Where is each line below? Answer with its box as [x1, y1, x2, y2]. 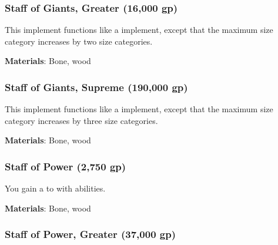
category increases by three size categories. [5, 114, 158, 126]
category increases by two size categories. [5, 35, 153, 47]
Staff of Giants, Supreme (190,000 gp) [5, 79, 188, 94]
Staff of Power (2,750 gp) [5, 159, 126, 173]
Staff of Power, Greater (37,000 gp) [5, 227, 176, 241]
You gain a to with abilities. [5, 182, 106, 194]
